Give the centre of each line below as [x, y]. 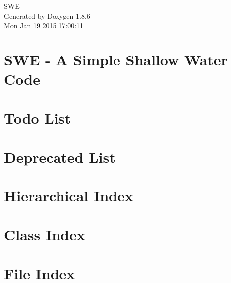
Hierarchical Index [69, 196]
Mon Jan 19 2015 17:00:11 [44, 26]
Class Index [45, 234]
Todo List [37, 118]
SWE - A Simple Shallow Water [116, 59]
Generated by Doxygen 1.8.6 [47, 16]
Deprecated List [60, 156]
